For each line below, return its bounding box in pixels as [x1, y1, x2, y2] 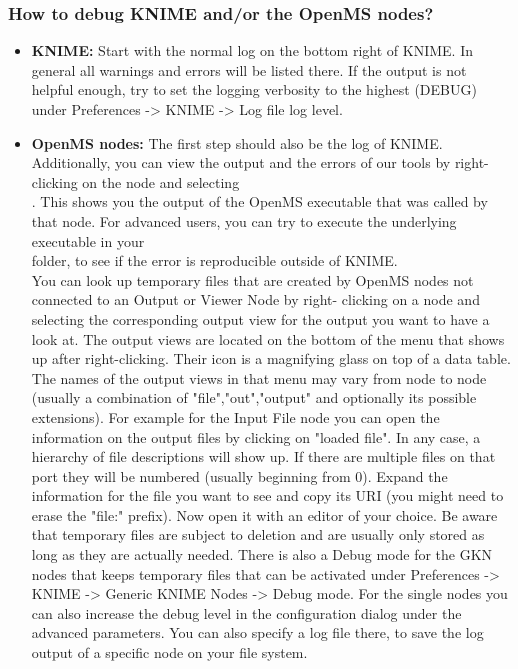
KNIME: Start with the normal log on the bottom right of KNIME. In [31, 40, 473, 61]
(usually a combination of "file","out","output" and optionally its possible [31, 387, 477, 408]
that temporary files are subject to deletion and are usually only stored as [31, 524, 485, 545]
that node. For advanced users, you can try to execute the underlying [31, 210, 457, 231]
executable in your [31, 230, 145, 251]
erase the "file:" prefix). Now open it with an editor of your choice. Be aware [31, 504, 498, 525]
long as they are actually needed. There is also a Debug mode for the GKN [31, 544, 493, 565]
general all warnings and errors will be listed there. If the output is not [31, 59, 467, 80]
